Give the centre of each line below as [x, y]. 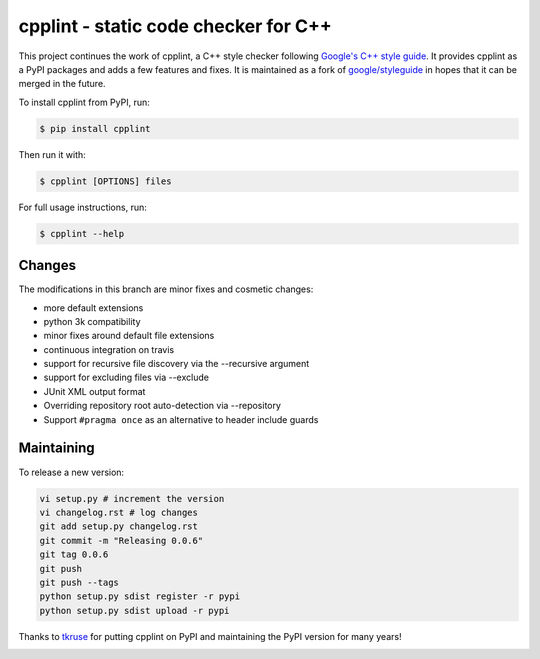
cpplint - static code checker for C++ [175, 26]
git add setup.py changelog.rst [119, 526]
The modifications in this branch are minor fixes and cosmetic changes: [166, 289]
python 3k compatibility [92, 321]
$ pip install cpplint [95, 128]
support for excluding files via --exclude [126, 377]
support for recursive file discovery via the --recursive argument [176, 364]
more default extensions [93, 307]
